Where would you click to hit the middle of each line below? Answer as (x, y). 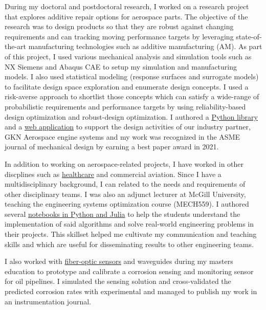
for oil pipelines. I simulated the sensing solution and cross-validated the (118, 281)
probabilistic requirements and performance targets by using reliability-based (125, 106)
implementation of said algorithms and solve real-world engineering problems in (129, 224)
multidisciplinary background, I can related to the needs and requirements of (125, 184)
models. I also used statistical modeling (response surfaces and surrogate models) (132, 76)
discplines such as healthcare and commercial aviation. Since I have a (113, 174)
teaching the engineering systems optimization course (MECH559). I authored (127, 204)
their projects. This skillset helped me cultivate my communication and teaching (131, 234)
